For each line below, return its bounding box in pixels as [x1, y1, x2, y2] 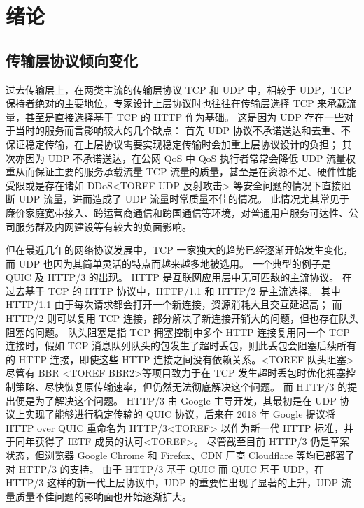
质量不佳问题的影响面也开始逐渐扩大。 [15, 488, 192, 503]
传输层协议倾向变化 [6, 49, 138, 71]
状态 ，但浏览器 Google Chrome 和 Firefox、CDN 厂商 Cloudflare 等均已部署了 [6, 448, 355, 463]
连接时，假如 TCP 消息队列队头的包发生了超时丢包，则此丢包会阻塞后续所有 [6, 338, 357, 353]
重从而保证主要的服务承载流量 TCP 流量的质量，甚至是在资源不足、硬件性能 [6, 164, 357, 179]
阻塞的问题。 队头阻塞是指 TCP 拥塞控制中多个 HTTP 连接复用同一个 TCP [6, 324, 350, 339]
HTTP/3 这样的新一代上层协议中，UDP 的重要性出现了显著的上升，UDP [6, 475, 339, 490]
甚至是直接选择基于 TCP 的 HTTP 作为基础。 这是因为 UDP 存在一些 [24, 109, 344, 124]
